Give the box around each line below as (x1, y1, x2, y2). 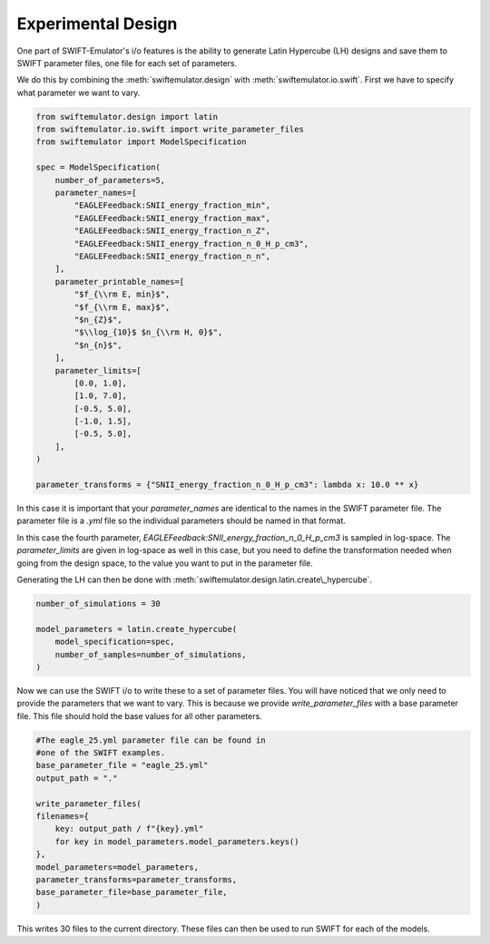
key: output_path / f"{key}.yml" (54, 823, 204, 834)
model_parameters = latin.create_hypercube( (35, 624, 238, 634)
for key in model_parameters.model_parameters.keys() (54, 836, 299, 847)
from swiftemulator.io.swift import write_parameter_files (35, 124, 304, 135)
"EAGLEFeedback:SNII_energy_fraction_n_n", (73, 251, 271, 261)
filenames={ (35, 812, 90, 821)
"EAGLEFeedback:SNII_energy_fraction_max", (73, 213, 271, 223)
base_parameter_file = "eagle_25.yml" (35, 760, 209, 771)
